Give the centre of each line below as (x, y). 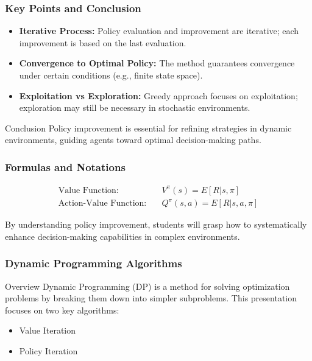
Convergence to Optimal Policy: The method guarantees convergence (157, 63)
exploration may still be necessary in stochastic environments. (135, 107)
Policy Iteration (48, 351)
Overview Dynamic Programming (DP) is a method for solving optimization (147, 286)
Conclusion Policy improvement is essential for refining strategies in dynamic (148, 128)
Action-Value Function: (102, 204)
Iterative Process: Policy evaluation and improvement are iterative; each (159, 31)
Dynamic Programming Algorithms (94, 263)
